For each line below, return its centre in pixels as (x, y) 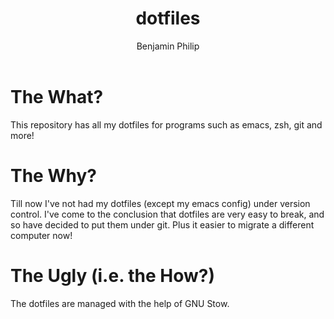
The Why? (53, 175)
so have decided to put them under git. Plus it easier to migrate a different (162, 224)
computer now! (41, 235)
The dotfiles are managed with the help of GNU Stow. (120, 303)
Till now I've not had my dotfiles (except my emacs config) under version (160, 203)
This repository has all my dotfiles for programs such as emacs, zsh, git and (166, 124)
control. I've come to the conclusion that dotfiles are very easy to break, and (167, 214)
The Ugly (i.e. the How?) (113, 275)
